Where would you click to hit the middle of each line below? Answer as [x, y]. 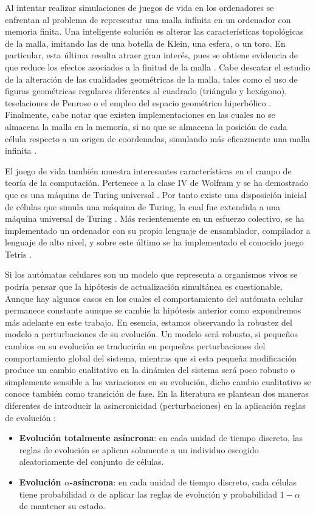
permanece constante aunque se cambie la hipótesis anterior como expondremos [153, 310]
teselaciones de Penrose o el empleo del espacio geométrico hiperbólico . [138, 102]
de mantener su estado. [62, 506]
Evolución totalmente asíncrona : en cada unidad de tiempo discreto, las [161, 438]
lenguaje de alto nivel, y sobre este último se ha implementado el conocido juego [154, 242]
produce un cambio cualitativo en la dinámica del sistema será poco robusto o [150, 370]
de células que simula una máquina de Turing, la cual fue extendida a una [143, 206]
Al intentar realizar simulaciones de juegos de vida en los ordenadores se [139, 7]
